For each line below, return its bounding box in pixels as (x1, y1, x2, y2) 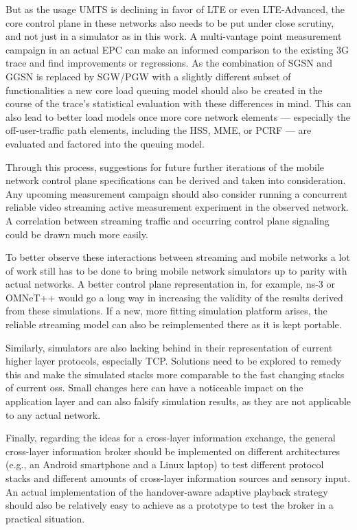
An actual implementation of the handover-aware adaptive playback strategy (5, 484, 328, 498)
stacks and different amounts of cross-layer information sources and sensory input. (5, 471, 351, 485)
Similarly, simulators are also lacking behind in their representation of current (5, 340, 333, 354)
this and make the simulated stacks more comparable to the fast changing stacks (5, 367, 345, 381)
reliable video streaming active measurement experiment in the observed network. (5, 200, 349, 214)
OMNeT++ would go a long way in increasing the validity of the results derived (5, 290, 343, 304)
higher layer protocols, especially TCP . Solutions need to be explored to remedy (5, 354, 342, 368)
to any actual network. (5, 407, 101, 422)
